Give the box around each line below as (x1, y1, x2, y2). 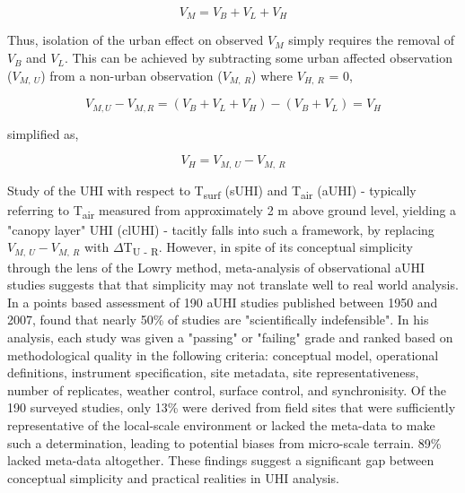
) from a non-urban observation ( (40, 65, 223, 84)
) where (251, 65, 294, 84)
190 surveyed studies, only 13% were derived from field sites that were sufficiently (7, 398, 456, 417)
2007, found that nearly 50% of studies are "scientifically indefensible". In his (7, 310, 429, 329)
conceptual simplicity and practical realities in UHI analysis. (7, 468, 339, 487)
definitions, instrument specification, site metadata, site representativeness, (7, 363, 419, 382)
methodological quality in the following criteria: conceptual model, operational (7, 345, 439, 364)
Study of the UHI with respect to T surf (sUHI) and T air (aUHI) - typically (7, 180, 417, 202)
